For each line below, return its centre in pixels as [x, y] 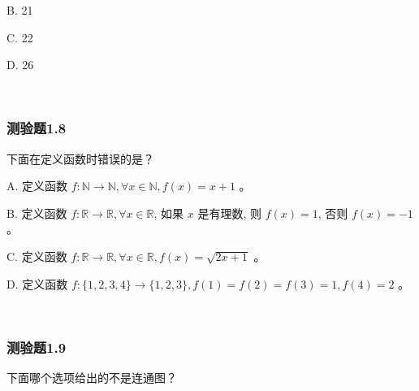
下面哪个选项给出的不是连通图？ [92, 377]
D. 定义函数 [37, 283]
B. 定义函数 [37, 213]
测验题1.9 [37, 347]
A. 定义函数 [37, 186]
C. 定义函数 [37, 256]
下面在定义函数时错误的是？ [80, 158]
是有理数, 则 [229, 213]
